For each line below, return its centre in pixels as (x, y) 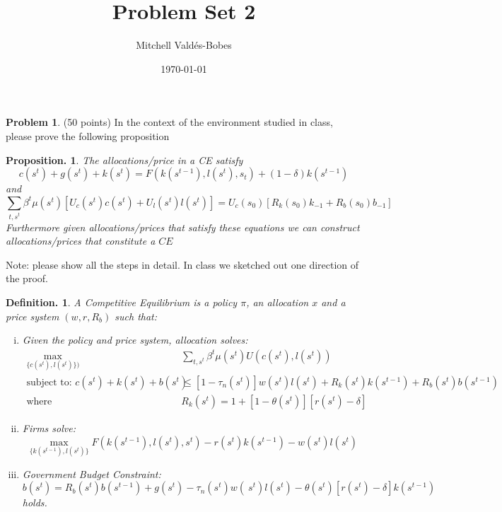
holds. (35, 502)
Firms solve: (49, 428)
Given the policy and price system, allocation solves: (135, 340)
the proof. (27, 278)
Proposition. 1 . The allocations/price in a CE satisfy (124, 159)
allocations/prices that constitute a (81, 241)
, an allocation (278, 302)
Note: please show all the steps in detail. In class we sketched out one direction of (182, 264)
